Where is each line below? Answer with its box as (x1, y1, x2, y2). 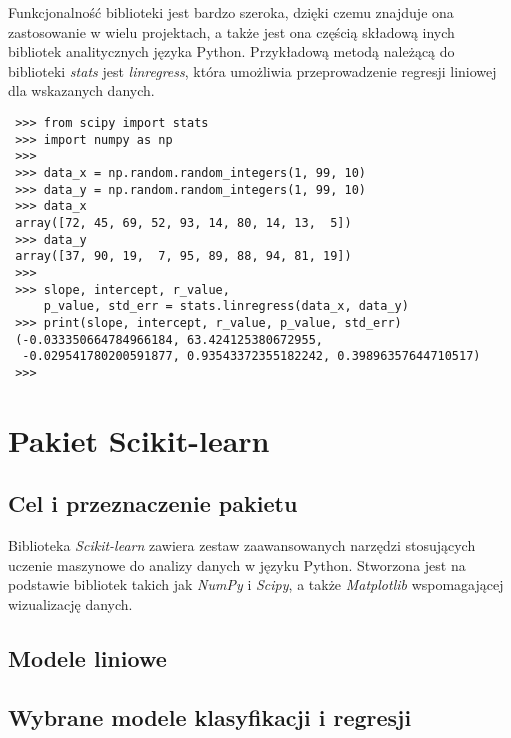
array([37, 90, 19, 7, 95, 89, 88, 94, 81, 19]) (15, 249, 352, 264)
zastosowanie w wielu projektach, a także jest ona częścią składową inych (8, 21, 455, 42)
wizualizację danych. (8, 593, 133, 614)
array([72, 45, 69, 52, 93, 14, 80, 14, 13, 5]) (15, 215, 352, 230)
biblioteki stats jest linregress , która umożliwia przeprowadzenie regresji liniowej (8, 60, 497, 81)
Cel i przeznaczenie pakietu (8, 488, 298, 519)
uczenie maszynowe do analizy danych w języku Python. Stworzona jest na (8, 554, 466, 575)
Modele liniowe (8, 642, 167, 673)
